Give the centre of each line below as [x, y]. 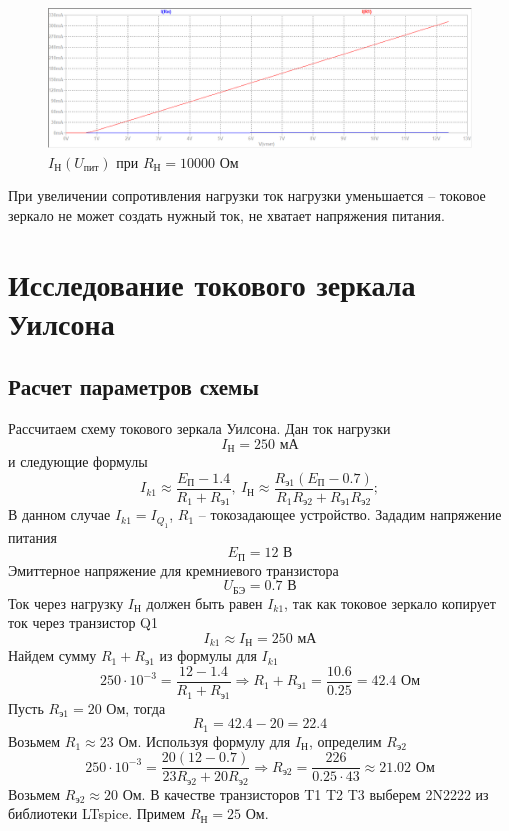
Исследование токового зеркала [212, 283]
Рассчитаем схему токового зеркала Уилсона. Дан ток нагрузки [199, 428]
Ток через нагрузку [66, 602]
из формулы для [208, 655]
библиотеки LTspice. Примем [97, 813]
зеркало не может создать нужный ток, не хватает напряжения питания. [226, 214]
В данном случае [59, 514]
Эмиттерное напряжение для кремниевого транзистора [173, 569]
